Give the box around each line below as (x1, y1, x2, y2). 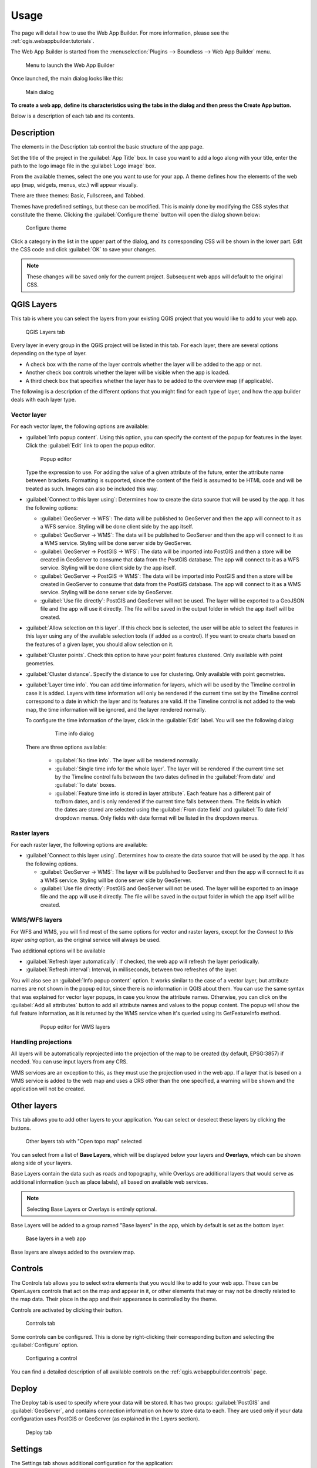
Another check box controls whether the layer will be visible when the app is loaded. (25, 369, 230, 376)
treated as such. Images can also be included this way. (25, 485, 158, 492)
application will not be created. (11, 1085, 86, 1092)
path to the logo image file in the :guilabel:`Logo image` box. (11, 162, 157, 169)
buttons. (11, 1124, 31, 1132)
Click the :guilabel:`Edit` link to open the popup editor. (25, 442, 156, 449)
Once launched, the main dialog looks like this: (11, 75, 123, 82)
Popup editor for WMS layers (40, 1023, 110, 1030)
